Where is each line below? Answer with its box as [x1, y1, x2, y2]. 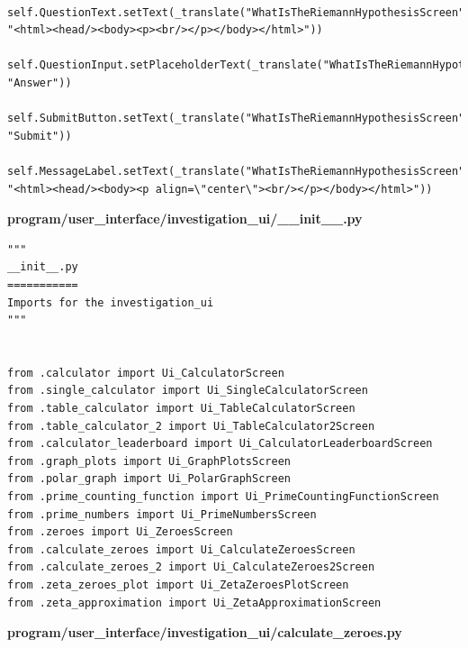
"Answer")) [7, 76, 72, 89]
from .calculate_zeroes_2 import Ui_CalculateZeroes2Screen [7, 561, 375, 574]
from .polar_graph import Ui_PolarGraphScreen [7, 472, 291, 486]
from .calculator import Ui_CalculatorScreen [7, 366, 284, 379]
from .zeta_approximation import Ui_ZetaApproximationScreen [7, 596, 382, 609]
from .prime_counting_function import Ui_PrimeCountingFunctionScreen [7, 490, 439, 504]
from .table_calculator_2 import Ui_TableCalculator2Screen [7, 419, 375, 433]
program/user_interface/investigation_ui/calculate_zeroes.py [7, 623, 402, 642]
